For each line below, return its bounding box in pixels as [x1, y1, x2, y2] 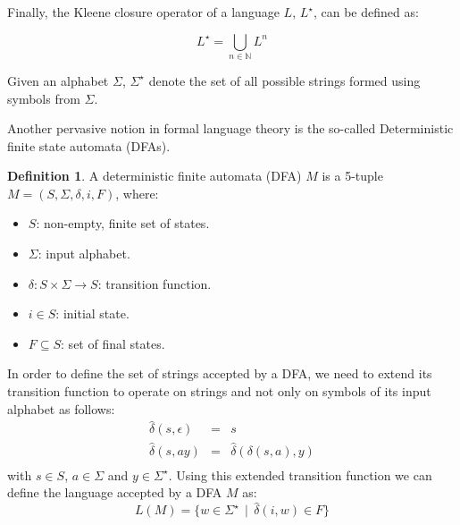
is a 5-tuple [322, 166, 383, 185]
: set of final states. [61, 334, 165, 352]
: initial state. [55, 304, 130, 323]
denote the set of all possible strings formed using [148, 71, 421, 89]
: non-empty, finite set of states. [36, 214, 210, 233]
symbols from [7, 89, 80, 107]
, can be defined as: [313, 3, 419, 21]
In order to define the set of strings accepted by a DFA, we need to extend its [7, 364, 432, 383]
